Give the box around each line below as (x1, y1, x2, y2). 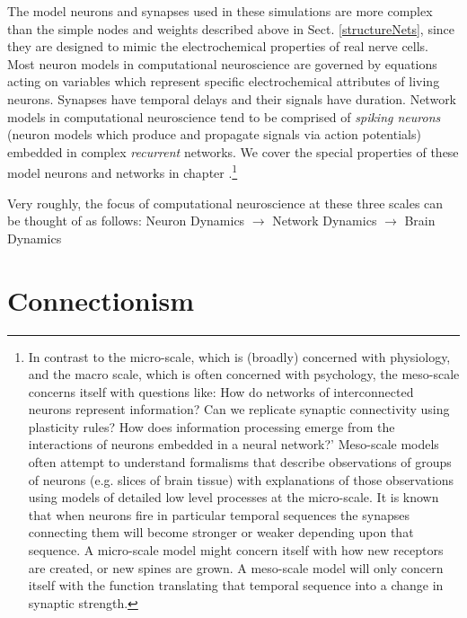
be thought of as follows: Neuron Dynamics (7, 211, 245, 230)
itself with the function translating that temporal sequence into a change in (28, 576, 444, 595)
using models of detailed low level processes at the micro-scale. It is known (28, 488, 439, 507)
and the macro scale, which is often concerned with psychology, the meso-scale (28, 365, 460, 384)
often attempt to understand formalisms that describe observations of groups (28, 453, 452, 472)
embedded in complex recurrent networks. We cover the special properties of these (7, 142, 459, 161)
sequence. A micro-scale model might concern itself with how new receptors (28, 541, 444, 560)
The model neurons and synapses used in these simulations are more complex (7, 2, 433, 20)
